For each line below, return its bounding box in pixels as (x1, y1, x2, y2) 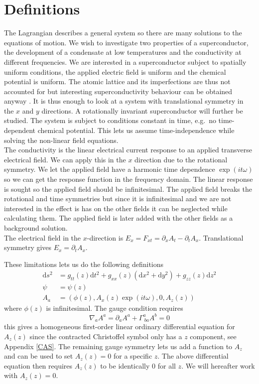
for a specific (114, 351, 152, 361)
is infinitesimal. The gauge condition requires (46, 303, 183, 313)
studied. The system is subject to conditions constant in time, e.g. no (4, 115, 216, 126)
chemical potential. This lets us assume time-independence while (37, 125, 235, 135)
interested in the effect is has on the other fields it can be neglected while (4, 203, 228, 213)
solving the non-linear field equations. (4, 134, 119, 145)
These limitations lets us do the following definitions (4, 258, 164, 269)
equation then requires (4, 360, 73, 371)
